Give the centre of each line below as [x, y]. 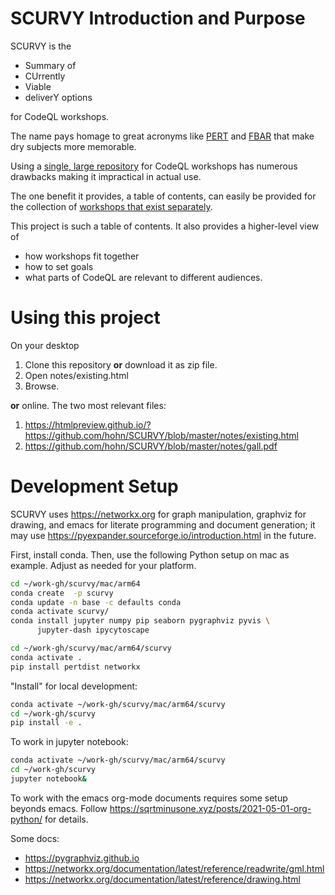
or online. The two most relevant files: [88, 405]
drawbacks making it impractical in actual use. [106, 176]
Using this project [85, 318]
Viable [38, 86]
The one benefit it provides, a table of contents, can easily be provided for [163, 196]
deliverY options [58, 97]
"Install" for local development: [74, 686]
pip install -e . [46, 723]
